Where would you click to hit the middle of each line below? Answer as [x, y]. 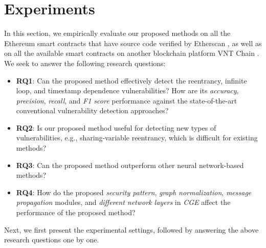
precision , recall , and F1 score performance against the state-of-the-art [127, 100]
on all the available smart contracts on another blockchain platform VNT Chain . [132, 53]
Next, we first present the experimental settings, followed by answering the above [131, 229]
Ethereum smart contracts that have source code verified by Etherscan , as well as [133, 43]
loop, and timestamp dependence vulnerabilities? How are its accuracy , [127, 90]
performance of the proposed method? [76, 212]
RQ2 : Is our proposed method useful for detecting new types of [116, 127]
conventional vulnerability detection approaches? [92, 110]
